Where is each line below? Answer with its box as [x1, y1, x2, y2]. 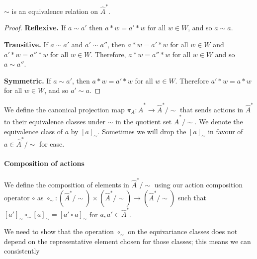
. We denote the [194, 116, 243, 126]
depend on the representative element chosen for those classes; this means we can [4, 236, 251, 246]
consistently [4, 246, 40, 256]
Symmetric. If [4, 75, 51, 86]
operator [4, 192, 30, 202]
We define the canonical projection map [4, 104, 125, 114]
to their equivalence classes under [4, 116, 106, 126]
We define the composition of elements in [4, 179, 129, 190]
